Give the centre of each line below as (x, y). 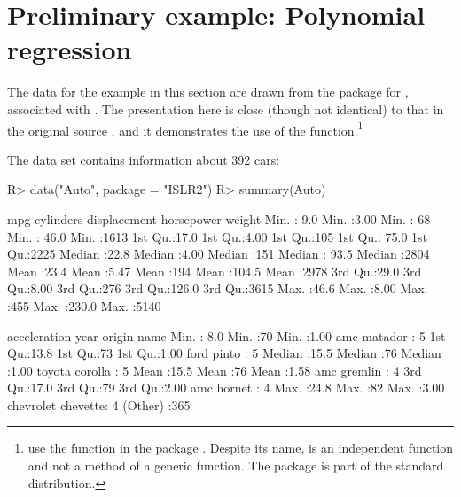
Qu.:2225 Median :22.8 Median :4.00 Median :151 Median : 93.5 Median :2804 (219, 254)
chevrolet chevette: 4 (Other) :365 (99, 404)
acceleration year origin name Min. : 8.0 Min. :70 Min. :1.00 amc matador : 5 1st (227, 335)
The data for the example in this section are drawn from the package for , (208, 92)
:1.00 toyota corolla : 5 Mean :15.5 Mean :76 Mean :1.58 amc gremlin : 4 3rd (215, 370)
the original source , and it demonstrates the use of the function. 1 (185, 128)
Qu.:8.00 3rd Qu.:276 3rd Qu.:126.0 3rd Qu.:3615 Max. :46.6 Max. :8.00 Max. (218, 288)
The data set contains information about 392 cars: (144, 159)
